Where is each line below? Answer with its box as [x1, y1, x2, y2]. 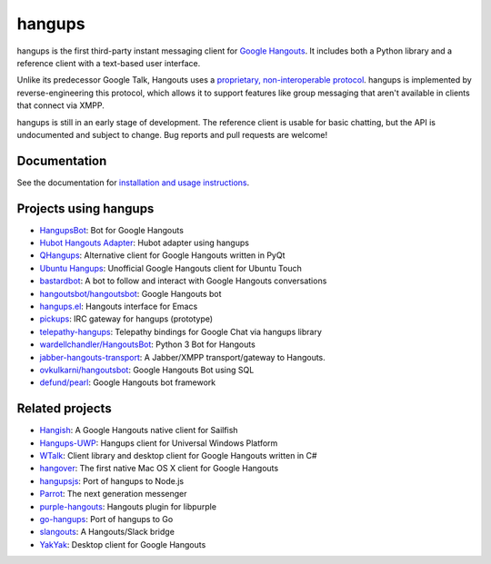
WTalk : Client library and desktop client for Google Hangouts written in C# [39, 450, 317, 461]
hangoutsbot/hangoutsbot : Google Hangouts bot [39, 288, 222, 299]
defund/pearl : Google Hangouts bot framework [39, 377, 216, 388]
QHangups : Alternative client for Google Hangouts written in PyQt [39, 250, 286, 261]
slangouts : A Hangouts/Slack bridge [39, 527, 175, 538]
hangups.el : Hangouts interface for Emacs [39, 301, 198, 312]
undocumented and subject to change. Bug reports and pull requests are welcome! [16, 129, 328, 140]
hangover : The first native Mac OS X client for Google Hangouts [39, 463, 279, 474]
